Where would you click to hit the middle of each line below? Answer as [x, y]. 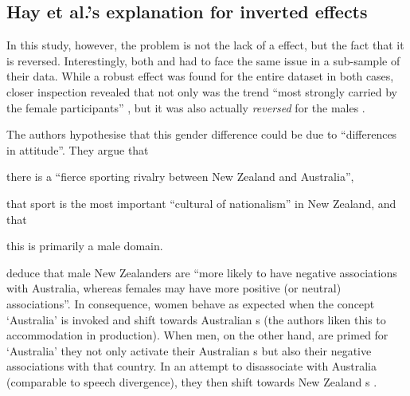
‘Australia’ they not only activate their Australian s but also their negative [189, 350]
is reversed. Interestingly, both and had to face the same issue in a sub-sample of [203, 60]
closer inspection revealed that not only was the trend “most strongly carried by [202, 91]
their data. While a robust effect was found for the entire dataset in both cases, [200, 76]
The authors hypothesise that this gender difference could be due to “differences [202, 134]
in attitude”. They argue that [78, 149]
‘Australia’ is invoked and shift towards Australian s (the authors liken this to [196, 319]
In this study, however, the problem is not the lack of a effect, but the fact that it [205, 45]
